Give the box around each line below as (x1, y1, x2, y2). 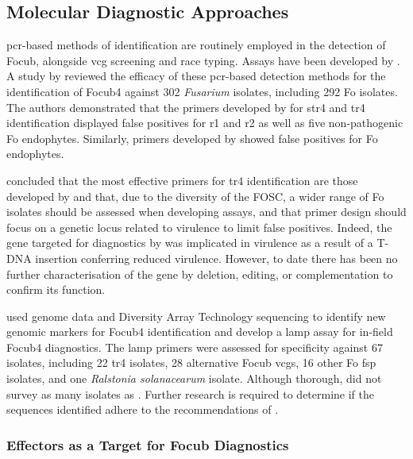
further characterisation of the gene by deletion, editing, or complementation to (6, 265, 393, 282)
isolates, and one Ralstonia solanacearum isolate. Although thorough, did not (6, 370, 382, 387)
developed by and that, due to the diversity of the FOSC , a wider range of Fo (6, 187, 384, 204)
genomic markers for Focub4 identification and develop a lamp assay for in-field (6, 323, 393, 340)
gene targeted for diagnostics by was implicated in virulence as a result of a (6, 234, 373, 251)
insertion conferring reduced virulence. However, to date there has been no (35, 249, 398, 266)
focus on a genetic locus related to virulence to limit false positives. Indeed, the (6, 218, 392, 235)
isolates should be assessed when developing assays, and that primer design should (6, 203, 407, 220)
